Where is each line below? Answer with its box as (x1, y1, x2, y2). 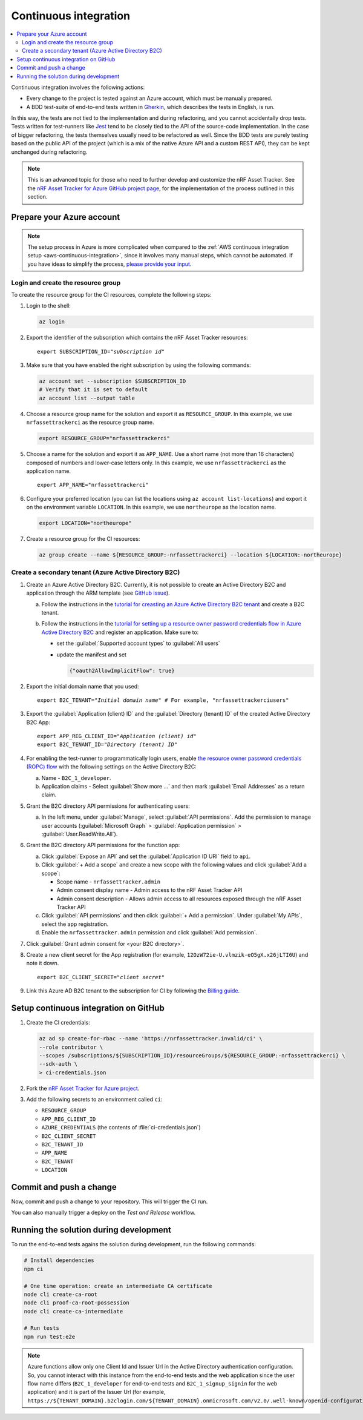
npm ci (24, 1266, 44, 1272)
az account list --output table (39, 394, 136, 401)
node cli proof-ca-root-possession (24, 1299, 129, 1306)
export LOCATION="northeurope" (39, 520, 132, 527)
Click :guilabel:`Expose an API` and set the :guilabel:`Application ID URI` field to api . (41, 853, 251, 860)
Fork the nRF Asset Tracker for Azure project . (26, 1085, 140, 1092)
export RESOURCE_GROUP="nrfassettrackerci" (39, 435, 171, 442)
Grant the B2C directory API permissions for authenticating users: (26, 802, 190, 810)
